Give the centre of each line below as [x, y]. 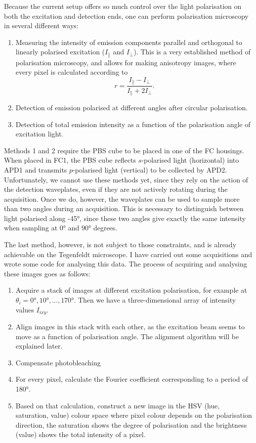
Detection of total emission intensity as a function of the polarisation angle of [133, 124]
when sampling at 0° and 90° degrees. [61, 228]
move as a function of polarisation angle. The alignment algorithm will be [127, 336]
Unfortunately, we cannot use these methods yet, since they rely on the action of [126, 179]
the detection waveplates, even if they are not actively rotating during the [116, 189]
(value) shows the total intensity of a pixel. [81, 434]
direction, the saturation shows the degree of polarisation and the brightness [131, 424]
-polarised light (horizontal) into [190, 160]
